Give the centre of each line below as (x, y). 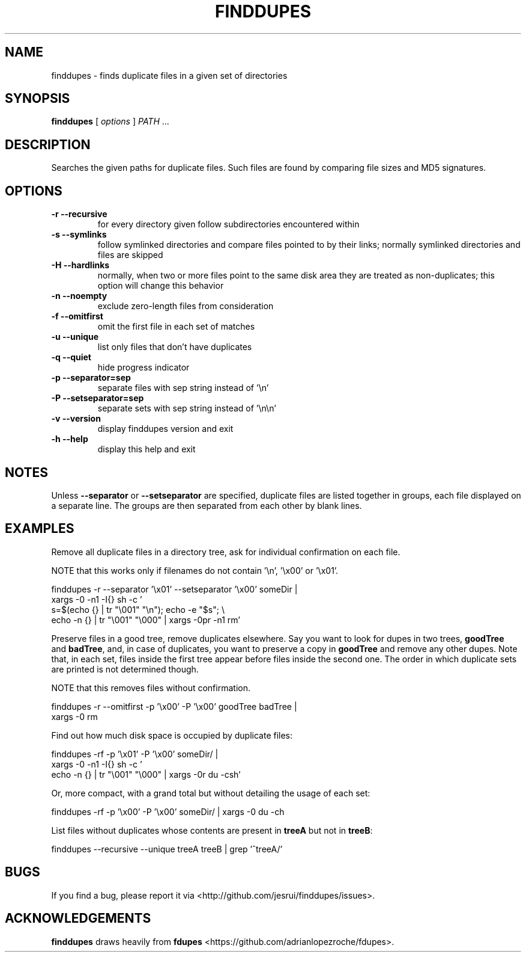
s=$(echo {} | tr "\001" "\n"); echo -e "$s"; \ (138, 609)
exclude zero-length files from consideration (186, 306)
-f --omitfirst (77, 316)
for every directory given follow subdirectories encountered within (228, 224)
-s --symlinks (79, 235)
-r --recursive (79, 214)
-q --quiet (71, 357)
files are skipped (130, 255)
